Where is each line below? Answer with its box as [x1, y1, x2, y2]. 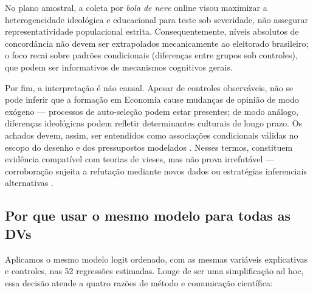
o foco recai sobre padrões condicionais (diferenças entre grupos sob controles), [5, 49, 298, 61]
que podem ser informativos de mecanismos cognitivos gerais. [5, 60, 233, 73]
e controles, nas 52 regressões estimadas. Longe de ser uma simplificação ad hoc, [5, 264, 304, 277]
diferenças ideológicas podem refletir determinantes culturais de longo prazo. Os [5, 117, 303, 129]
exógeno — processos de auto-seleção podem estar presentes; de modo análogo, [5, 105, 298, 117]
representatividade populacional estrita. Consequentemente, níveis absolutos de [5, 25, 299, 38]
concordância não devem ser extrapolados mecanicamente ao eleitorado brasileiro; [5, 36, 309, 49]
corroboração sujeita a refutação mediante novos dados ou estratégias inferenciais [5, 164, 307, 177]
